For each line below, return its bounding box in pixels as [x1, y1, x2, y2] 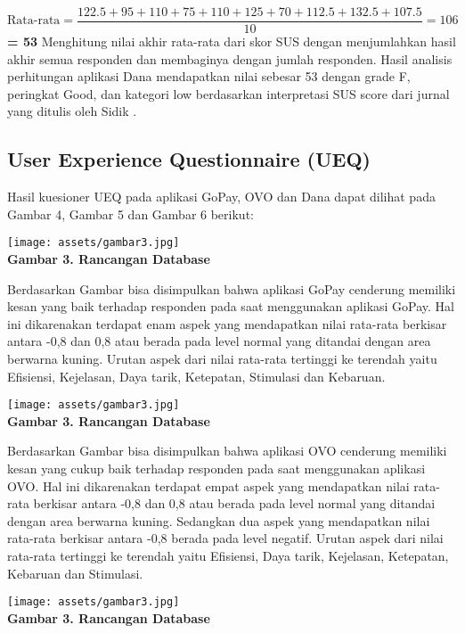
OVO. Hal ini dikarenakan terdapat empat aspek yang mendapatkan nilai [7, 476, 410, 495]
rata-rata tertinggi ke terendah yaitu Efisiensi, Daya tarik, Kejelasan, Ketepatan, [7, 547, 449, 565]
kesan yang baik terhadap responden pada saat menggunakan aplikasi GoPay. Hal [7, 297, 455, 316]
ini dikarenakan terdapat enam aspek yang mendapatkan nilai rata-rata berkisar [7, 314, 447, 333]
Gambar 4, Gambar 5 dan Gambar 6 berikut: [7, 204, 254, 223]
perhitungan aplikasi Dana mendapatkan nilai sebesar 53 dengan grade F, [7, 67, 411, 86]
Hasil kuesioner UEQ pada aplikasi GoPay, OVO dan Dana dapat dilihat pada [7, 187, 436, 206]
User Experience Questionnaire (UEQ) [7, 145, 371, 173]
